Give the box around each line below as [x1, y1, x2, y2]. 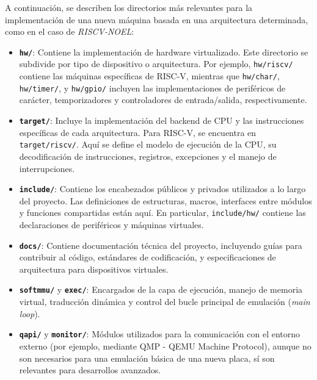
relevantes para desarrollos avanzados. [19, 364, 161, 376]
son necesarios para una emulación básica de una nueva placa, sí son [19, 351, 275, 364]
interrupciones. [19, 162, 75, 174]
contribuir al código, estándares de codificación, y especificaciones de [19, 251, 276, 263]
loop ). [19, 307, 40, 320]
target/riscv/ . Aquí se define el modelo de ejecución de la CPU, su [19, 138, 277, 151]
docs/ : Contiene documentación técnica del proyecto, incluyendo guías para [19, 238, 302, 251]
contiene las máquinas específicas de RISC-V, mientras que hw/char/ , [19, 70, 280, 82]
